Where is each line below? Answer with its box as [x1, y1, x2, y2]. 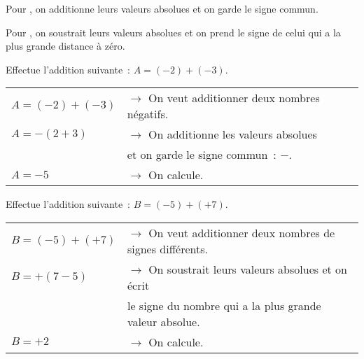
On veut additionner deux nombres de [148, 224, 335, 241]
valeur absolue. [127, 313, 200, 330]
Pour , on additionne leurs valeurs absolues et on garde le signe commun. [6, 1, 318, 15]
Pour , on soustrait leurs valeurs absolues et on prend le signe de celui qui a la [6, 24, 341, 39]
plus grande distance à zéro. [6, 38, 125, 53]
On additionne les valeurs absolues [148, 126, 317, 143]
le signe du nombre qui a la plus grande [127, 297, 321, 314]
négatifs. [127, 106, 169, 122]
